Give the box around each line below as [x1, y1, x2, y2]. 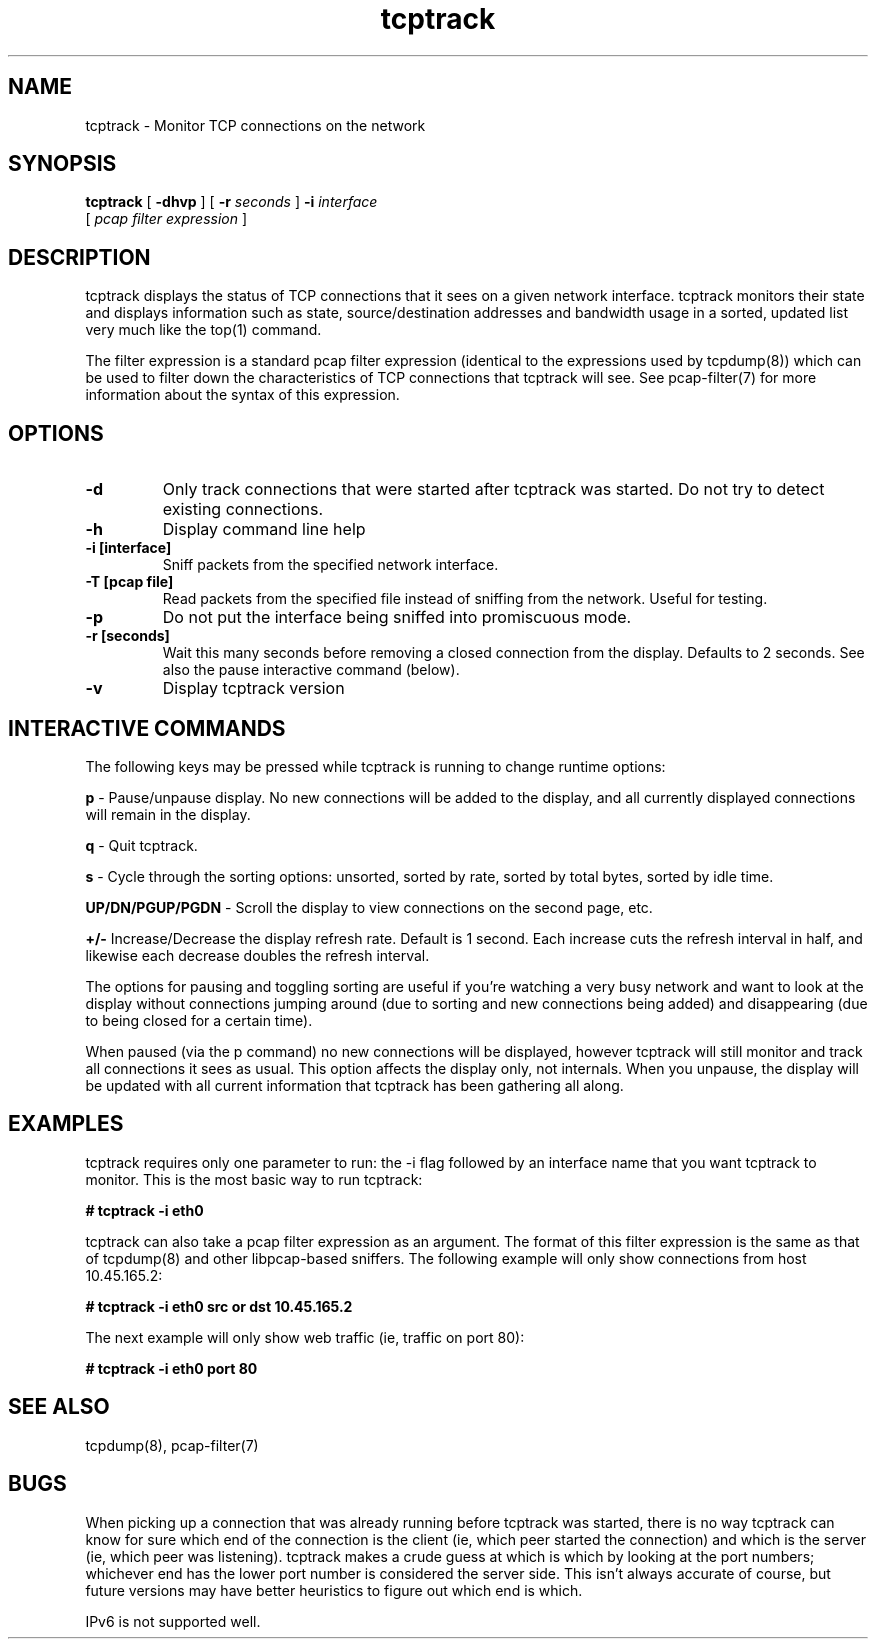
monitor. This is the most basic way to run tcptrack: [85, 1170, 423, 1188]
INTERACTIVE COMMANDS [8, 715, 286, 741]
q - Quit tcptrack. [85, 836, 198, 854]
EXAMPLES [8, 1111, 124, 1137]
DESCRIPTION [8, 244, 151, 270]
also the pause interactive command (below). [162, 661, 460, 679]
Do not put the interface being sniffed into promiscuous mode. [162, 607, 632, 628]
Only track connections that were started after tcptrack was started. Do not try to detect [162, 479, 825, 500]
